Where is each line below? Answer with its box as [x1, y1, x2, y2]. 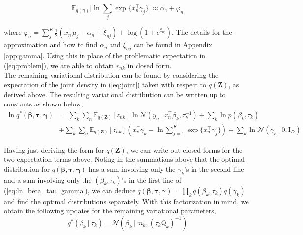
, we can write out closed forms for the [126, 144, 243, 155]
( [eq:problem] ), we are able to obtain [4, 60, 114, 70]
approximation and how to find [4, 39, 98, 50]
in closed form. [127, 60, 172, 70]
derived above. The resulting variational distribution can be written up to [4, 89, 226, 99]
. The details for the [171, 27, 232, 37]
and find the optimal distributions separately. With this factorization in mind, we [4, 196, 249, 206]
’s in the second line [184, 163, 244, 174]
